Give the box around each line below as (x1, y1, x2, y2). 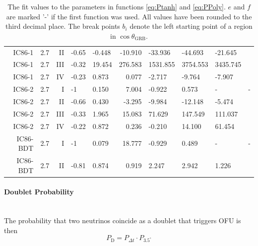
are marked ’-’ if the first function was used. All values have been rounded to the (6, 11, 252, 21)
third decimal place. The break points (5, 21, 120, 31)
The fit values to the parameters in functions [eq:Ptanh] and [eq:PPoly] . (7, 1, 226, 11)
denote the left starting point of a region (129, 21, 253, 31)
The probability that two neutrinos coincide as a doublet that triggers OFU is (4, 215, 241, 226)
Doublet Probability (4, 186, 74, 197)
